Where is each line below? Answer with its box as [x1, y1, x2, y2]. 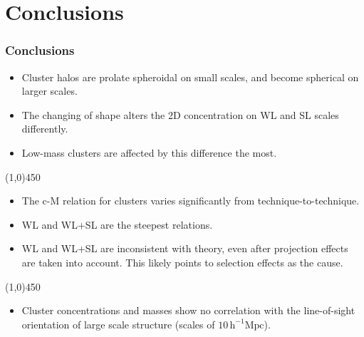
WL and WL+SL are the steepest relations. [21, 217, 213, 232]
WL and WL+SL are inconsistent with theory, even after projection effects [21, 241, 348, 256]
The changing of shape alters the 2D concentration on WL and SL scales [21, 107, 339, 122]
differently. [21, 121, 68, 136]
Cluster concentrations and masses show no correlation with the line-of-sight [21, 303, 355, 318]
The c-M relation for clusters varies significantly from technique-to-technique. [21, 193, 360, 208]
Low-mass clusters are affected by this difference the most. [21, 145, 277, 160]
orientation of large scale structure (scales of [21, 316, 215, 331]
